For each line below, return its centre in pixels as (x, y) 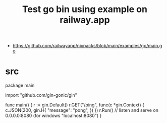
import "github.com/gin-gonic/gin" (41, 95)
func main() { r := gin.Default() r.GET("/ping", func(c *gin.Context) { (75, 105)
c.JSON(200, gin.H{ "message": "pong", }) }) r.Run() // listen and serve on (82, 110)
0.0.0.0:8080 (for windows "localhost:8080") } (53, 116)
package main (20, 85)
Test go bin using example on (85, 9)
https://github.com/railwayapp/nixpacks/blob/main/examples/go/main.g (87, 46)
